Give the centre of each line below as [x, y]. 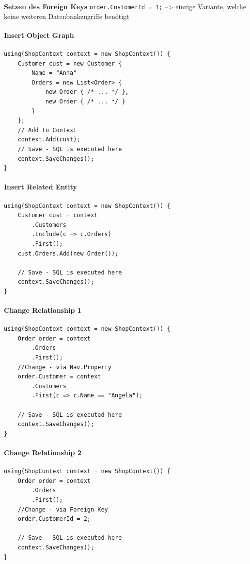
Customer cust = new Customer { [70, 63]
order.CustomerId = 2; [54, 519]
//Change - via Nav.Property [64, 367]
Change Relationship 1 [43, 310]
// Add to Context [47, 130]
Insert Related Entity [40, 187]
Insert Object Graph [39, 35]
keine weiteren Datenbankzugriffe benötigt [67, 16]
